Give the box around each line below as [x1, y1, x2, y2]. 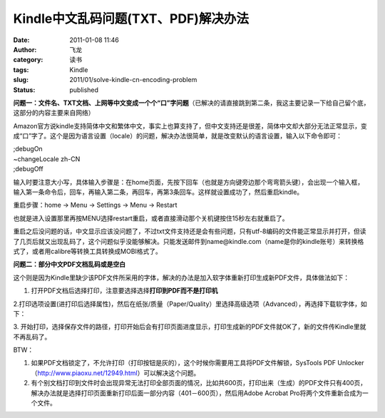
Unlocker [337, 359, 364, 367]
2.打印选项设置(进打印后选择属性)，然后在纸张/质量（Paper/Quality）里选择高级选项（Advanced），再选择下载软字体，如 [13, 300, 367, 308]
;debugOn [13, 145, 43, 153]
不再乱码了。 [13, 332, 51, 341]
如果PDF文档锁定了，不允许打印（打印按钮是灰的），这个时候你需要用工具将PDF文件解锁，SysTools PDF [31, 359, 337, 367]
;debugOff [13, 165, 43, 173]
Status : [13, 86, 36, 94]
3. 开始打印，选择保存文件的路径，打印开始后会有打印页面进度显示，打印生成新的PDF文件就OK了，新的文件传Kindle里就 [13, 322, 366, 331]
